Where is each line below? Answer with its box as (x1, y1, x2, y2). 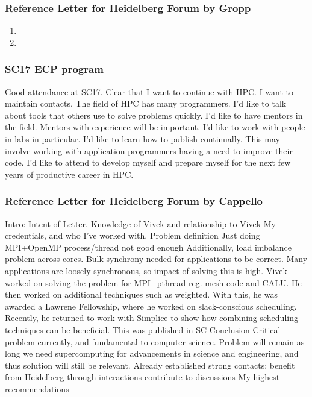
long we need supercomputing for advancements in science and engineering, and (5, 347, 299, 360)
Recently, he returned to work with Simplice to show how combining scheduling (5, 311, 298, 324)
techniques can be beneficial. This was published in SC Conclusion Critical (5, 323, 281, 336)
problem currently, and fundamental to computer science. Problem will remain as (5, 335, 305, 348)
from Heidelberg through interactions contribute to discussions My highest (5, 370, 280, 383)
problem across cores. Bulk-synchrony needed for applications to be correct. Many (5, 252, 308, 265)
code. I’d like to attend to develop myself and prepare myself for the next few (5, 156, 291, 169)
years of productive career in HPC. (5, 167, 134, 180)
